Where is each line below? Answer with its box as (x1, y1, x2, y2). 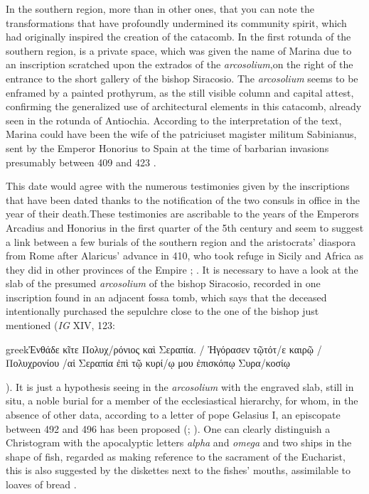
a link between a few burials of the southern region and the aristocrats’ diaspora (6, 234, 356, 249)
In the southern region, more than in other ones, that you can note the (6, 1, 314, 16)
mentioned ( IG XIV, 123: (6, 318, 115, 333)
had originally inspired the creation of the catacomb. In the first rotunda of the (6, 29, 351, 44)
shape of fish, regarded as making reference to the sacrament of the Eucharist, (6, 449, 346, 463)
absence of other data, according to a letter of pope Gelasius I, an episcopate (6, 407, 341, 422)
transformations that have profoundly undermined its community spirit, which (6, 15, 347, 30)
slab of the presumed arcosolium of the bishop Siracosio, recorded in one (6, 276, 321, 291)
